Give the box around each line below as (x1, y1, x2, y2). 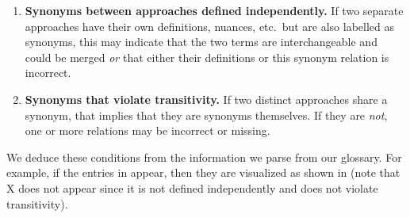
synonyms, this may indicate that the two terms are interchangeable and (25, 33, 377, 50)
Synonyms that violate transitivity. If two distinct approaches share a (25, 90, 388, 107)
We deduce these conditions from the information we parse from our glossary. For (6, 148, 402, 165)
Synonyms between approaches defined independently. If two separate (25, 2, 404, 18)
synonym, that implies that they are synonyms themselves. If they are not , (25, 106, 388, 123)
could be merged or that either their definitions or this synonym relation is (25, 48, 389, 65)
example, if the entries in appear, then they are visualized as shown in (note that (6, 164, 400, 181)
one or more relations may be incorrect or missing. (25, 122, 270, 139)
